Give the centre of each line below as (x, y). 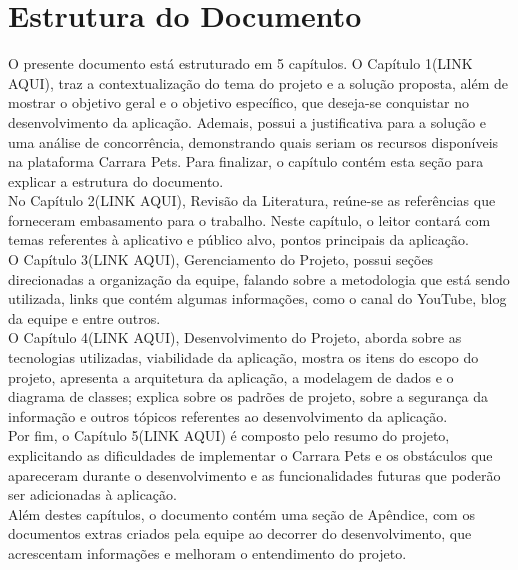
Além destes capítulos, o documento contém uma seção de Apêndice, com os (241, 513)
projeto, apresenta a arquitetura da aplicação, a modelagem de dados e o (231, 376)
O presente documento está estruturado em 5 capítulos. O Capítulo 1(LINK (240, 63)
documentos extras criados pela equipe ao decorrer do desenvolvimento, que (240, 533)
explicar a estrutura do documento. (116, 180)
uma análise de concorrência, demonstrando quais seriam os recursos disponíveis (253, 141)
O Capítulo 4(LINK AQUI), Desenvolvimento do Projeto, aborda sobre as (235, 337)
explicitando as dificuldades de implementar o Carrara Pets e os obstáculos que (250, 455)
